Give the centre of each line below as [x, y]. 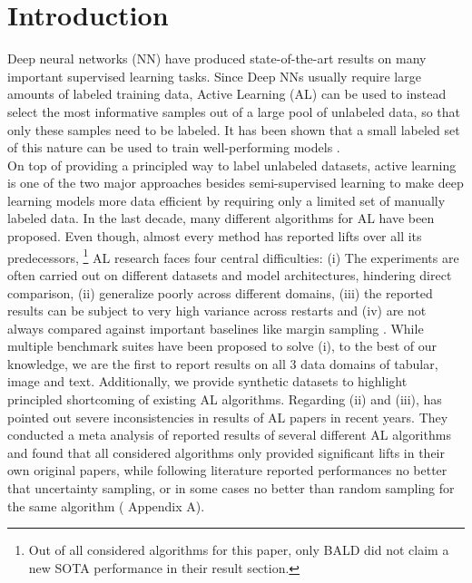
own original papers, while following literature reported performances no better [227, 470]
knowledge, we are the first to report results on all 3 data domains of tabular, [223, 363]
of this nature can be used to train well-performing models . [174, 147]
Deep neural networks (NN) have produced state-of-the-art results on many [217, 58]
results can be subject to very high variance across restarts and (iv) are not [217, 311]
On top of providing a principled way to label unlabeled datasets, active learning [232, 165]
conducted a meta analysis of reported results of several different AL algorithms [229, 435]
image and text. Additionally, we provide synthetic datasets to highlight [207, 381]
